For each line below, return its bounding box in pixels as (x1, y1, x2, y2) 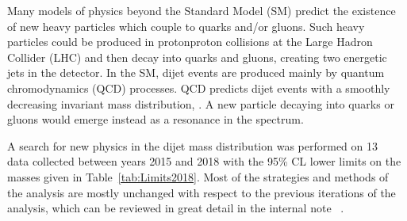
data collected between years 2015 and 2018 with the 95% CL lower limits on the (7, 153, 401, 170)
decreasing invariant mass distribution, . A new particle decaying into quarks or (7, 95, 394, 112)
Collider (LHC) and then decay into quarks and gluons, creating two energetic (7, 48, 387, 65)
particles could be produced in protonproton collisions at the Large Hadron (7, 33, 373, 50)
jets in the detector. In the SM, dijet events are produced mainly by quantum (7, 64, 385, 81)
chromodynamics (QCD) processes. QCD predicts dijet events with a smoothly (7, 79, 390, 96)
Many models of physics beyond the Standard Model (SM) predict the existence (7, 2, 396, 18)
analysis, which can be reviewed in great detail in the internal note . (7, 200, 344, 216)
